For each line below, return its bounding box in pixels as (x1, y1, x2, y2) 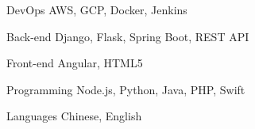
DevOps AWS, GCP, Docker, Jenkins (6, 2, 187, 17)
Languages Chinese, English (6, 108, 142, 124)
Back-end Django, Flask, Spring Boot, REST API (6, 28, 249, 44)
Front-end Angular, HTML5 (6, 55, 143, 71)
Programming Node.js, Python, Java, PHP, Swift (6, 81, 245, 97)
